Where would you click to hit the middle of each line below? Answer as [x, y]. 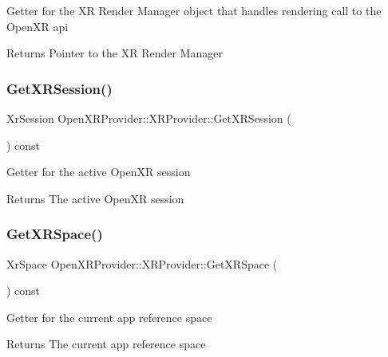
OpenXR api [38, 26]
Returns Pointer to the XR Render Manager [115, 53]
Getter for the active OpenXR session [99, 172]
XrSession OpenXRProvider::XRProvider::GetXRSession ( [149, 118]
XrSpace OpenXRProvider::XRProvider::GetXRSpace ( [142, 263]
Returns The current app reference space [106, 344]
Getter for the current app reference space [109, 317]
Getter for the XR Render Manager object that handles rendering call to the [194, 10]
